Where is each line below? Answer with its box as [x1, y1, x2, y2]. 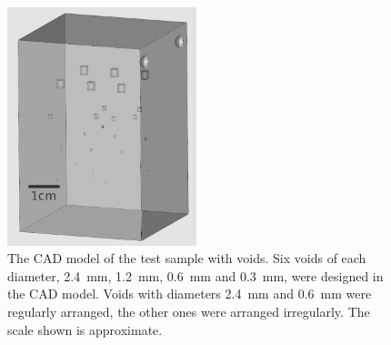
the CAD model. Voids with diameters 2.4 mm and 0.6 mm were [7, 284, 372, 303]
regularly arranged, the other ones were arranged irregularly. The [7, 301, 370, 320]
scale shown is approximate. [7, 320, 163, 339]
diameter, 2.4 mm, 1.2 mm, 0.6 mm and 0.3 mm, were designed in [7, 266, 384, 285]
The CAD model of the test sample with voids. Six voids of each [7, 249, 366, 268]
